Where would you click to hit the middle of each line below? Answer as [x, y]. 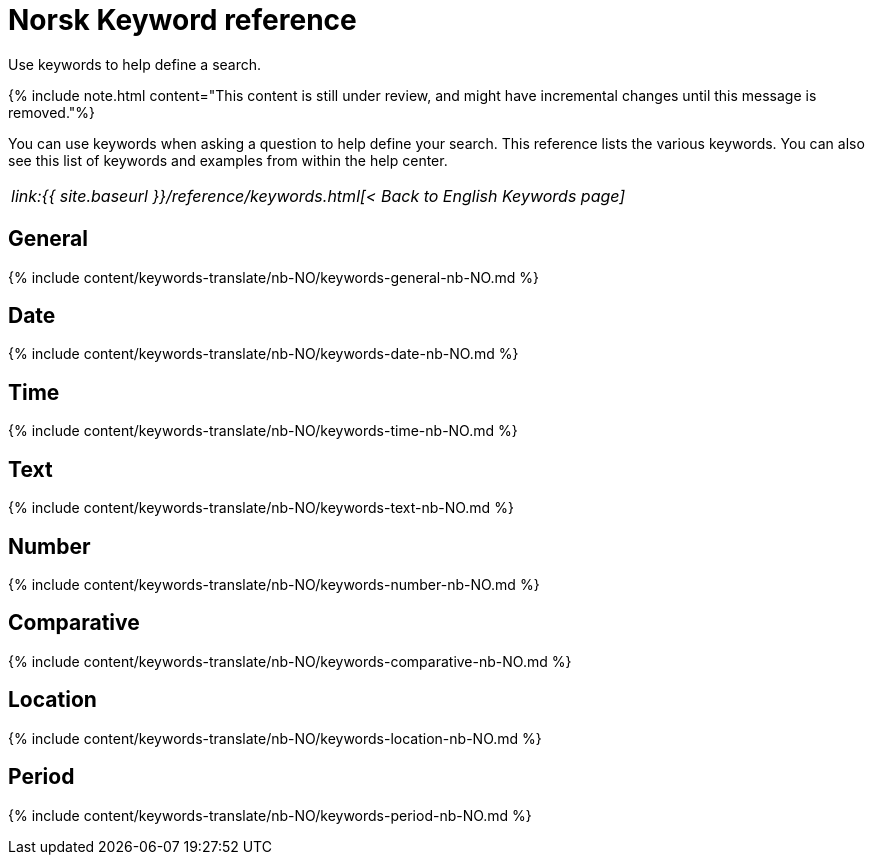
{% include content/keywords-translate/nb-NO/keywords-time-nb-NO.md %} [263, 431]
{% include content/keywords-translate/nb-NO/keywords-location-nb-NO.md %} [275, 738]
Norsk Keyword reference [182, 20]
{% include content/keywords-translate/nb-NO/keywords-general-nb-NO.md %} [274, 277]
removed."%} [52, 112]
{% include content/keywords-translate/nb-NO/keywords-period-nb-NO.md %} [270, 815]
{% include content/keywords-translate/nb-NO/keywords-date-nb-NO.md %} [263, 354]
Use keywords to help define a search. [135, 64]
